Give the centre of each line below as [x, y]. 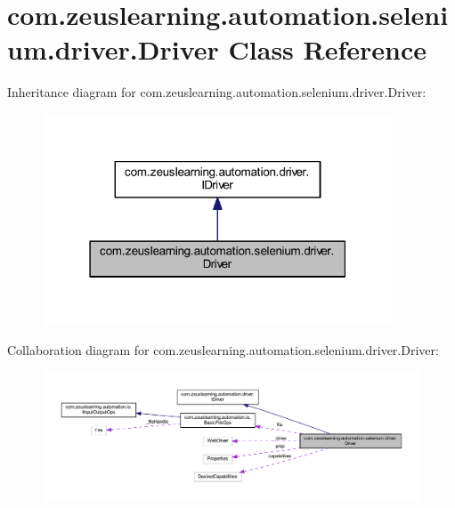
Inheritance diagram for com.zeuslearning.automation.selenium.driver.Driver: [217, 92]
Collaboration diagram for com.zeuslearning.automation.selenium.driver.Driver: [223, 349]
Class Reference [328, 49]
